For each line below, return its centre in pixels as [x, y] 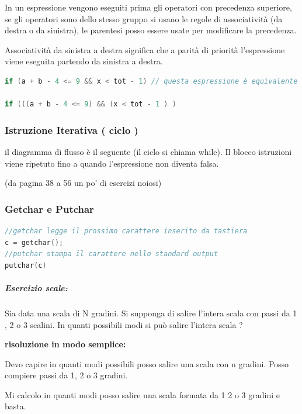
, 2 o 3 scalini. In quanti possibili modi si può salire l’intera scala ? [124, 324]
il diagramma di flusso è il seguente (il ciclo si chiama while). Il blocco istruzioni [148, 151]
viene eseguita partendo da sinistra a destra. [84, 61]
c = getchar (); [34, 242]
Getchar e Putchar [49, 208]
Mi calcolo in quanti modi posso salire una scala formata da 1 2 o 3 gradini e [142, 394]
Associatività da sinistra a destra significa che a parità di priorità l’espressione [145, 49]
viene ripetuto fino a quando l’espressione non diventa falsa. [112, 163]
